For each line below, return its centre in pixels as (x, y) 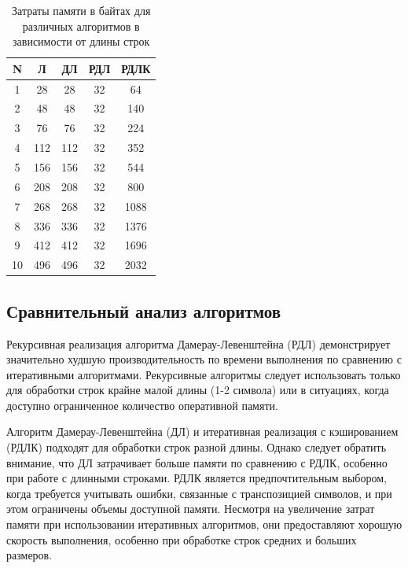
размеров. (29, 555)
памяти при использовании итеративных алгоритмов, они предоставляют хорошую (204, 524)
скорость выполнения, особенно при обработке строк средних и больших (182, 539)
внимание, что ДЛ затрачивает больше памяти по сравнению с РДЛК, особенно (197, 462)
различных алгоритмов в (81, 26)
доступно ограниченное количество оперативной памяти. (142, 405)
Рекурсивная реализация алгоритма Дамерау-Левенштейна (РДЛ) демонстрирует (198, 343)
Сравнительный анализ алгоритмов (144, 310)
